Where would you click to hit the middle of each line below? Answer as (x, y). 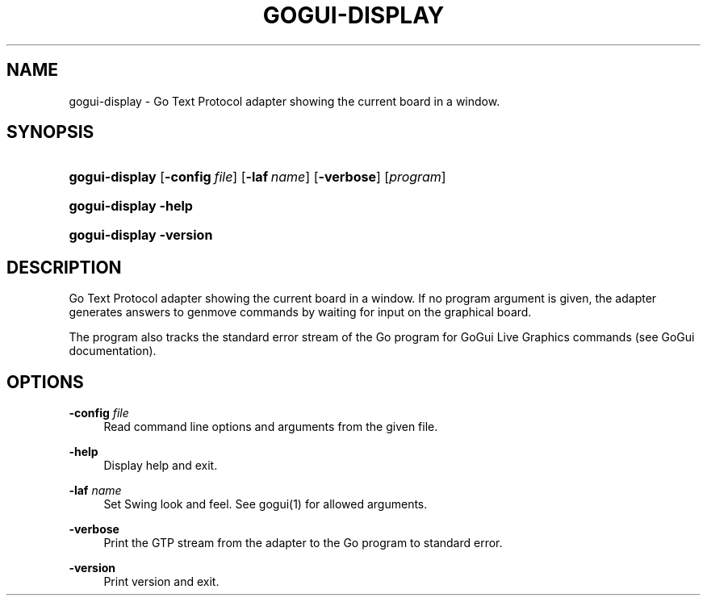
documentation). (113, 351)
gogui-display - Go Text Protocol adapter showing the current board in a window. (284, 101)
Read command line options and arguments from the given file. (271, 427)
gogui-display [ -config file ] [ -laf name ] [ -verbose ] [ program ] (257, 177)
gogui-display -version (141, 235)
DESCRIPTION (64, 267)
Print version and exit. (161, 582)
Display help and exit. (161, 466)
